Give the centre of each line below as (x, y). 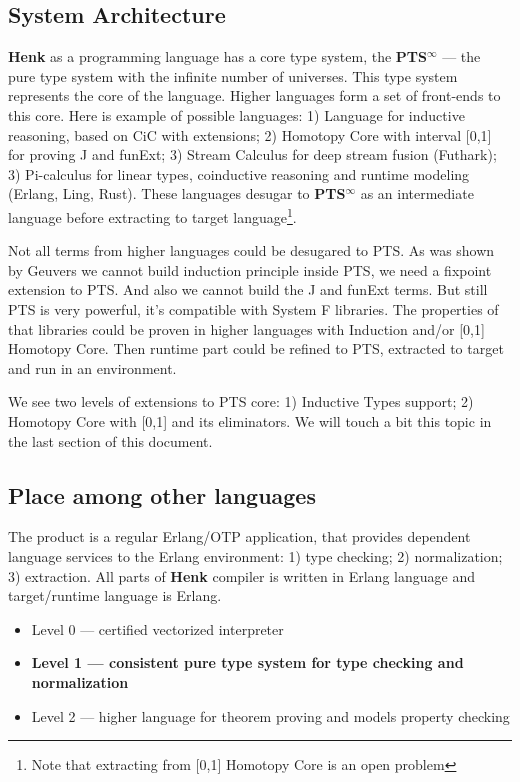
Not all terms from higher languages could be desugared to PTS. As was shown (251, 250)
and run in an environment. (92, 367)
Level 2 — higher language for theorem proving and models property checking (270, 715)
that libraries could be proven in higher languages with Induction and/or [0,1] (246, 328)
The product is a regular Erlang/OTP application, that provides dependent (239, 536)
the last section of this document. (110, 440)
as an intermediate (417, 193)
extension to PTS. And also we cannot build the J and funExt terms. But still (248, 289)
